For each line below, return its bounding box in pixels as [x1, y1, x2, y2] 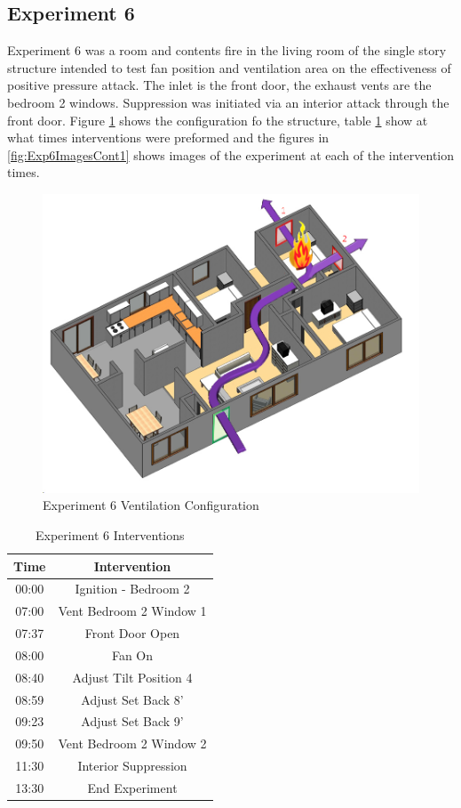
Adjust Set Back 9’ [81, 712, 184, 731]
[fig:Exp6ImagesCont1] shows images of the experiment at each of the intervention [7, 145, 455, 164]
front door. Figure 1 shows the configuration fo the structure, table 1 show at [7, 110, 428, 129]
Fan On [111, 645, 154, 664]
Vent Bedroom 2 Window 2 [58, 734, 207, 753]
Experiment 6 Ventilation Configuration [43, 496, 259, 514]
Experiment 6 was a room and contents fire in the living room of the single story [7, 41, 447, 60]
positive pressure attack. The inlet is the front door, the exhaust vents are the [7, 76, 432, 94]
